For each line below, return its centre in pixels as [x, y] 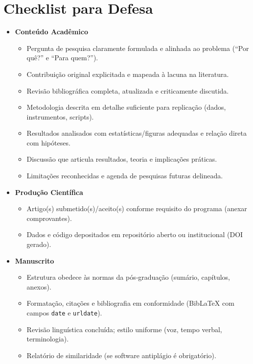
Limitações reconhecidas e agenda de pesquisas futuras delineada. [125, 176]
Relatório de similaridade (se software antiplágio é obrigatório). [121, 355]
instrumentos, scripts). [60, 116]
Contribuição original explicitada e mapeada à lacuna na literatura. [128, 74]
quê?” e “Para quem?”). [62, 58]
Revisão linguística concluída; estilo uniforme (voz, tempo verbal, [124, 329]
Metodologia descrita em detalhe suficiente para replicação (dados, [126, 107]
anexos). [39, 286]
